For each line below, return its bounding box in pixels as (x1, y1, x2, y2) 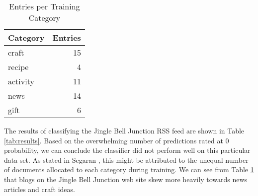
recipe (8, 61, 29, 72)
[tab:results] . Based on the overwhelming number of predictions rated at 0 (4, 135, 229, 145)
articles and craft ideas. (4, 184, 75, 194)
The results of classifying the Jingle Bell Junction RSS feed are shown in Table (4, 126, 245, 135)
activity (8, 75, 34, 87)
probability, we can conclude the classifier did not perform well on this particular (4, 145, 251, 155)
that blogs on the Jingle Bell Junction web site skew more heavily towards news (4, 174, 248, 184)
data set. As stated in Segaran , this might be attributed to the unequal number (4, 154, 249, 165)
